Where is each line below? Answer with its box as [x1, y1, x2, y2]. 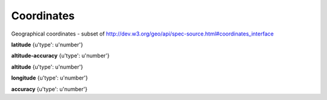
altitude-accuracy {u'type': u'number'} [11, 52, 110, 60]
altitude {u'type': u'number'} [11, 63, 84, 70]
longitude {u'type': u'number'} [11, 74, 88, 81]
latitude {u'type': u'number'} [11, 41, 84, 48]
